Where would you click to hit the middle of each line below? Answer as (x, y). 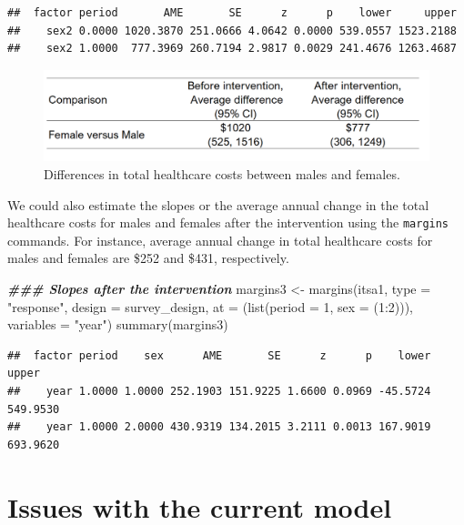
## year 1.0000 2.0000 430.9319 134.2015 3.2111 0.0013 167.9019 (219, 427)
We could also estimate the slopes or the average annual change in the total (218, 204)
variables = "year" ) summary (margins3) (118, 324)
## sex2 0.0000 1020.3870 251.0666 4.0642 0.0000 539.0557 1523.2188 (232, 30)
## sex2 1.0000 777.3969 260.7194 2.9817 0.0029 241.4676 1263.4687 (232, 49)
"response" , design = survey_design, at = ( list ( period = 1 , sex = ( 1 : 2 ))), (211, 306)
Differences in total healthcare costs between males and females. (222, 173)
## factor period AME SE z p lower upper (232, 13)
